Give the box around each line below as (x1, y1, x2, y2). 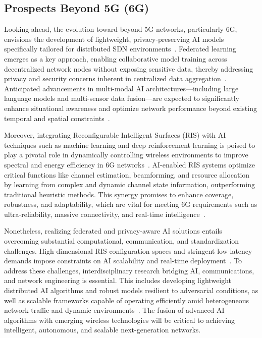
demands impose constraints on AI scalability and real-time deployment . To (4, 255, 242, 266)
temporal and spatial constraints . (4, 112, 110, 123)
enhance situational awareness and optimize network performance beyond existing (4, 102, 257, 113)
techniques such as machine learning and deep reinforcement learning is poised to (4, 139, 255, 150)
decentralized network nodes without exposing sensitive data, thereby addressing (4, 63, 253, 74)
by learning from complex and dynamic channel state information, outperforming (4, 179, 255, 190)
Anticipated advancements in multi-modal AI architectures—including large (4, 83, 239, 93)
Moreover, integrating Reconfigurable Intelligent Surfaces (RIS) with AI (4, 130, 226, 140)
